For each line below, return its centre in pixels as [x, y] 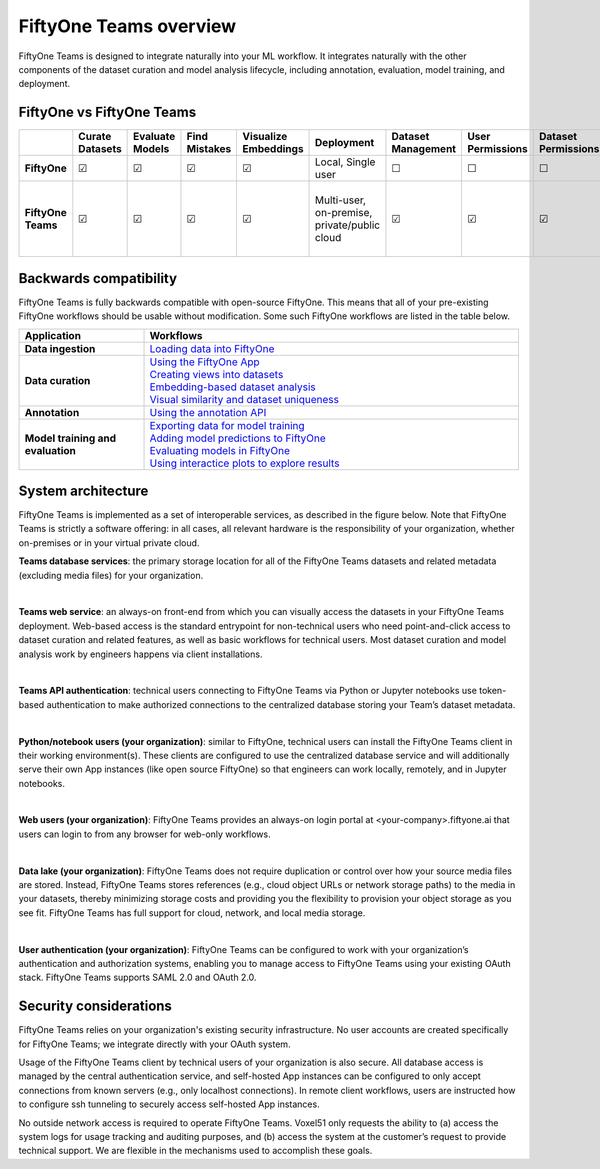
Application [53, 335]
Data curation [57, 380]
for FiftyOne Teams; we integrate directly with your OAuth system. [154, 1044]
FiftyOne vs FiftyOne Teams [107, 112]
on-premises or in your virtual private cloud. [109, 542]
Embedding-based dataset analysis [233, 387]
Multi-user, [341, 200]
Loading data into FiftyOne [212, 348]
